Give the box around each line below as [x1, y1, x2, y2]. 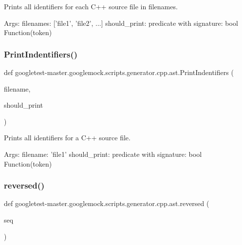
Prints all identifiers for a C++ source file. [4, 132, 130, 143]
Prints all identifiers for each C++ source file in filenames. [4, 1, 178, 11]
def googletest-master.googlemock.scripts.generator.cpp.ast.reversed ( [4, 198, 209, 208]
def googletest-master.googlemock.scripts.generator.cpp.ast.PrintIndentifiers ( [4, 67, 234, 77]
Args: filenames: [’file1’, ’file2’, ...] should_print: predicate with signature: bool [4, 18, 238, 28]
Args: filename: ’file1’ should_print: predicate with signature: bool [4, 149, 202, 159]
